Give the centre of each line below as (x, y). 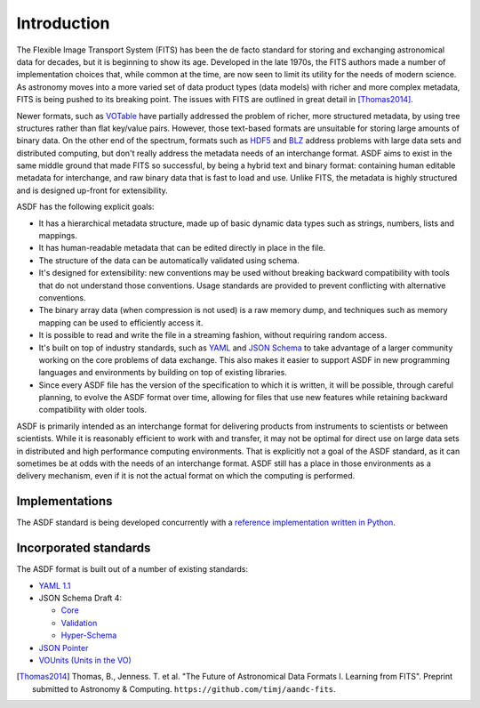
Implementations (64, 501)
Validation (79, 623)
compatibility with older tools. (93, 410)
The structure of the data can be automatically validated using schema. (169, 260)
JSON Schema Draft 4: (80, 598)
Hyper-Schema (89, 635)
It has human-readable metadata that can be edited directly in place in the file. (182, 248)
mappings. (58, 236)
